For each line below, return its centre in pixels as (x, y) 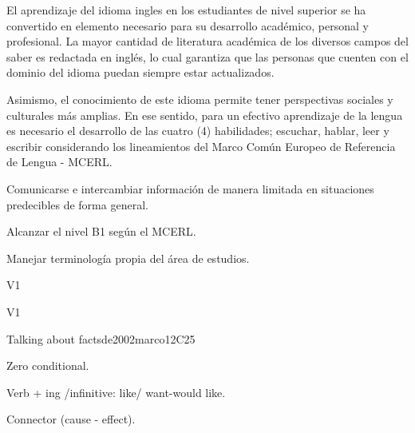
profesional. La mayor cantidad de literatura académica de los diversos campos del (207, 41)
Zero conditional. (48, 365)
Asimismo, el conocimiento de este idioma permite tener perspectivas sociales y (200, 99)
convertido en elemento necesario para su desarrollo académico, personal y (188, 25)
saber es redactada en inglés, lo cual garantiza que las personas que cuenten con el (207, 56)
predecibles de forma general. (77, 204)
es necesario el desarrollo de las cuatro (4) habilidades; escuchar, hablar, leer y (198, 131)
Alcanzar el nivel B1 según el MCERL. (101, 231)
